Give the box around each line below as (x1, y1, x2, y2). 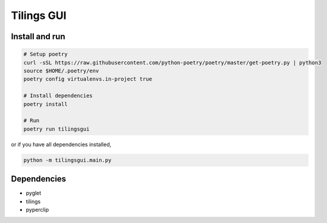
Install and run (11, 31, 65, 42)
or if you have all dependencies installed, (11, 141, 112, 148)
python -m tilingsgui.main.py (23, 157, 112, 163)
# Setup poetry (23, 51, 68, 58)
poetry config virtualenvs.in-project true (23, 76, 153, 82)
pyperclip (26, 206, 49, 213)
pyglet (26, 190, 42, 197)
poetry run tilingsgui (23, 125, 90, 132)
